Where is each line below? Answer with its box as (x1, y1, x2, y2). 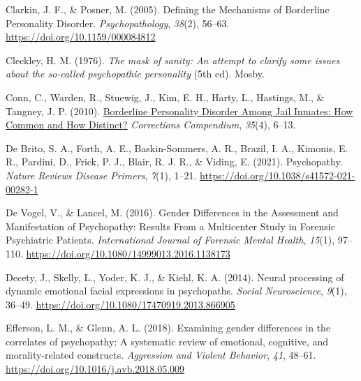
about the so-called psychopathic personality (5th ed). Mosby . (6, 66, 265, 81)
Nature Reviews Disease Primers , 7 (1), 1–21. (6, 167, 197, 182)
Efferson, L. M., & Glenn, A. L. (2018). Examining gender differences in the (6, 320, 331, 335)
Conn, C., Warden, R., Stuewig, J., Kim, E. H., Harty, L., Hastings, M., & (6, 89, 325, 104)
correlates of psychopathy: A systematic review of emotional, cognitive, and (6, 334, 329, 348)
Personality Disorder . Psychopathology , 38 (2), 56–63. (6, 15, 230, 30)
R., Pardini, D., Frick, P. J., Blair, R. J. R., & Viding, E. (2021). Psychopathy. (6, 154, 343, 169)
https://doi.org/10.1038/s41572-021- (200, 167, 355, 182)
